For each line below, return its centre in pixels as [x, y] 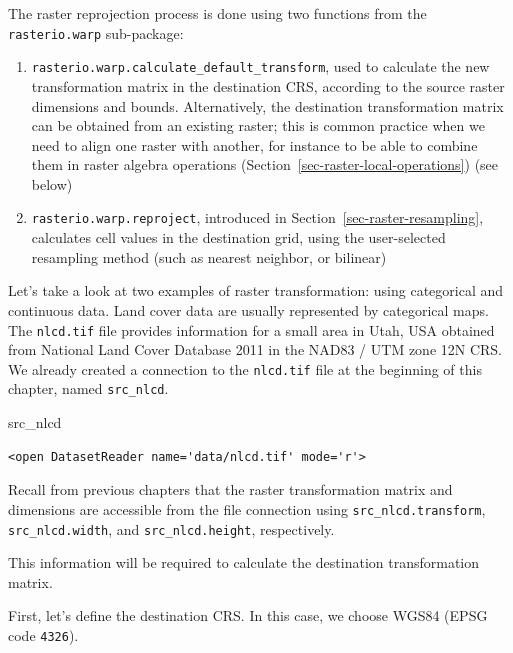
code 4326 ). [43, 634]
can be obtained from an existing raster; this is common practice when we [258, 125]
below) [52, 183]
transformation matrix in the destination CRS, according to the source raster [268, 85]
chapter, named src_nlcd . [88, 388]
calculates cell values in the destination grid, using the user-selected [238, 237]
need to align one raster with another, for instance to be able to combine [254, 144]
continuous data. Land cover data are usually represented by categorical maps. [248, 309]
